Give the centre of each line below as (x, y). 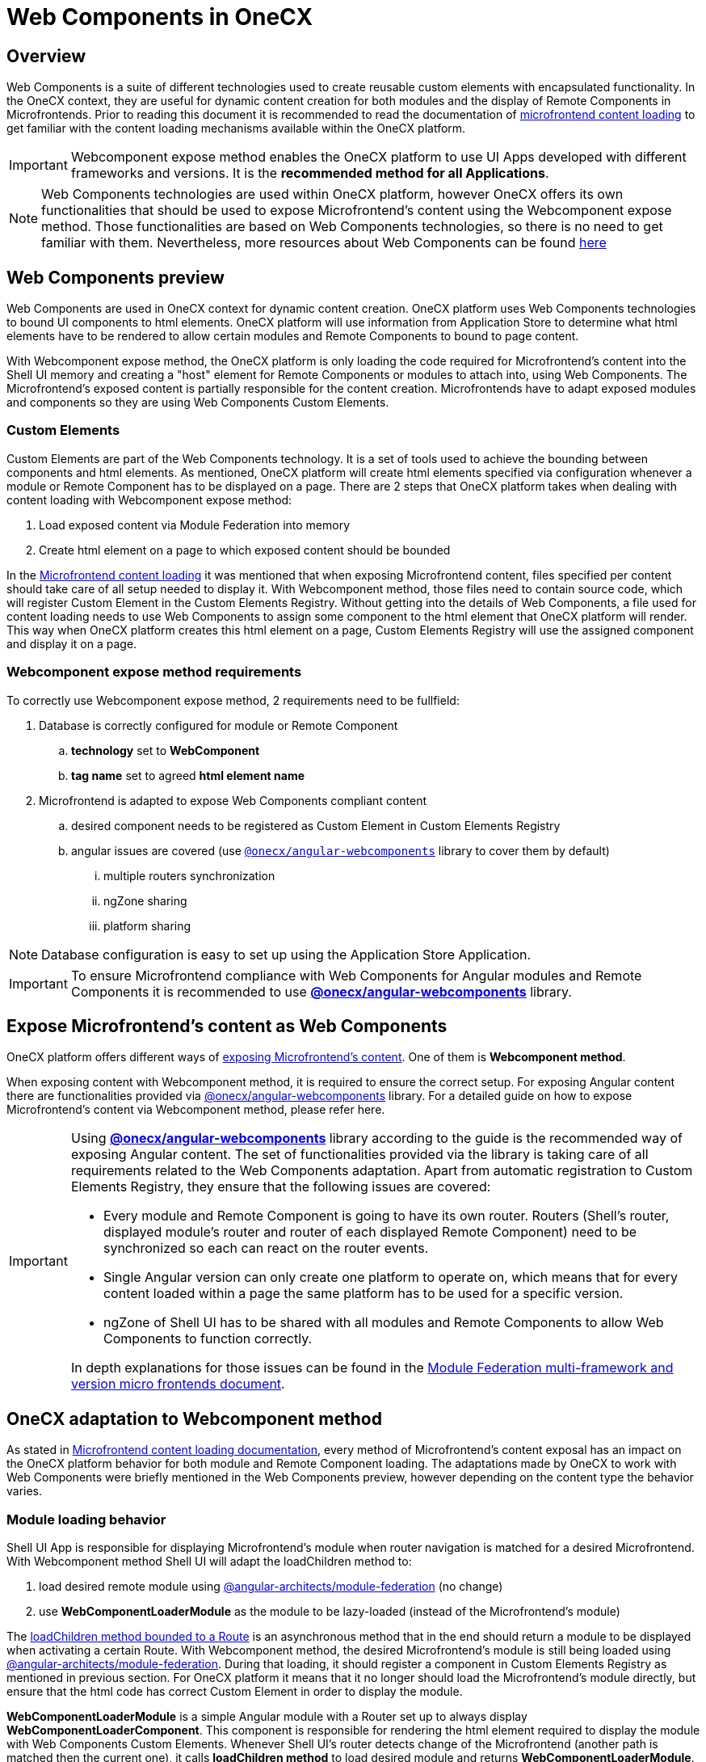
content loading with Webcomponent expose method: (149, 500)
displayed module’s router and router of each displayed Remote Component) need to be (370, 1232)
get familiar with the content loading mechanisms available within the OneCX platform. (236, 129)
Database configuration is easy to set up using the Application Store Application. (286, 954)
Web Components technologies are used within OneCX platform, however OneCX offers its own (332, 194)
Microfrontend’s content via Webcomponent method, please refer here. (196, 1110)
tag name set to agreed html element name (188, 775)
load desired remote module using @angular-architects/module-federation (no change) (271, 1586)
